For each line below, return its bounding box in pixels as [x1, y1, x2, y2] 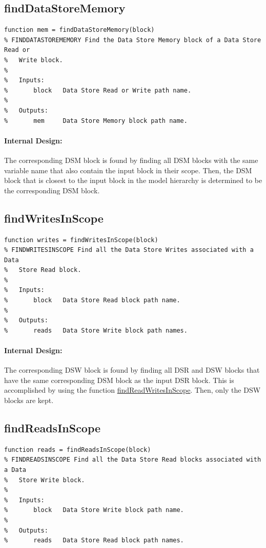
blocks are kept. [4, 395, 54, 406]
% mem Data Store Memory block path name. [4, 117, 188, 124]
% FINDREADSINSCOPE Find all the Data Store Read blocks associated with [4, 456, 261, 464]
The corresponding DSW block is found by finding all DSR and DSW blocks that [4, 364, 260, 375]
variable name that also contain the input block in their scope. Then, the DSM [4, 165, 252, 175]
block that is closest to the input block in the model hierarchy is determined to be [4, 175, 262, 186]
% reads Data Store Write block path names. [4, 326, 188, 334]
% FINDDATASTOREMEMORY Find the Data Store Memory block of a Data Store [4, 36, 261, 44]
